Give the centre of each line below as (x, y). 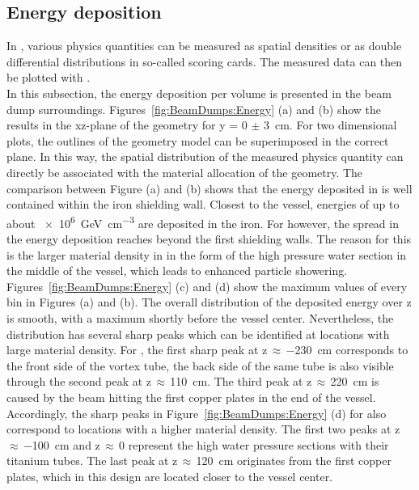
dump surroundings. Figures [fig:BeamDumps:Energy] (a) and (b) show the (194, 109)
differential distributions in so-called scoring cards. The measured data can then (205, 61)
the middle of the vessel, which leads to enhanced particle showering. (177, 270)
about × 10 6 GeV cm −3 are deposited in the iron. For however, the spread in (203, 222)
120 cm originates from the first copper (294, 460)
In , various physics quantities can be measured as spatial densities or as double (204, 46)
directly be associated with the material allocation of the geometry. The (185, 172)
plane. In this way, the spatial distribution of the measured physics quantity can (205, 156)
